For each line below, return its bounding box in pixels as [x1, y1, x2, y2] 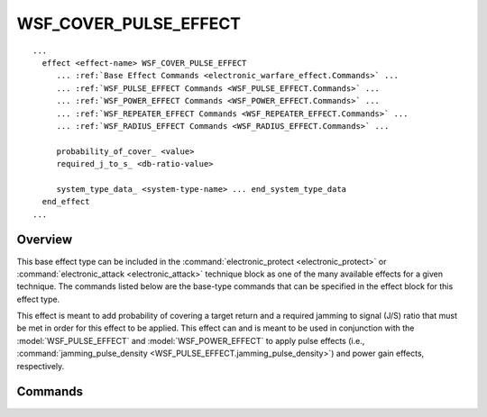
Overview [16, 232, 73, 248]
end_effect [41, 196, 90, 207]
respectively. [16, 360, 65, 371]
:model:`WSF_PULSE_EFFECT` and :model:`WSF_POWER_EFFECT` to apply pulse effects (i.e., [16, 335, 365, 346]
